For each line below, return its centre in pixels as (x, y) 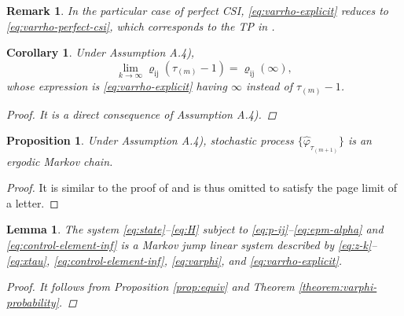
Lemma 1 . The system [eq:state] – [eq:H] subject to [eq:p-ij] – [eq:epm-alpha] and (195, 229)
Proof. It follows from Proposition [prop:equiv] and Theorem (151, 287)
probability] (33, 301)
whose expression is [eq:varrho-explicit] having (117, 86)
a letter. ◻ (33, 202)
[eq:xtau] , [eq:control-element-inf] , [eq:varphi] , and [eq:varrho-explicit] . (174, 260)
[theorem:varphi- (338, 287)
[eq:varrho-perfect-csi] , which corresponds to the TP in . (141, 26)
